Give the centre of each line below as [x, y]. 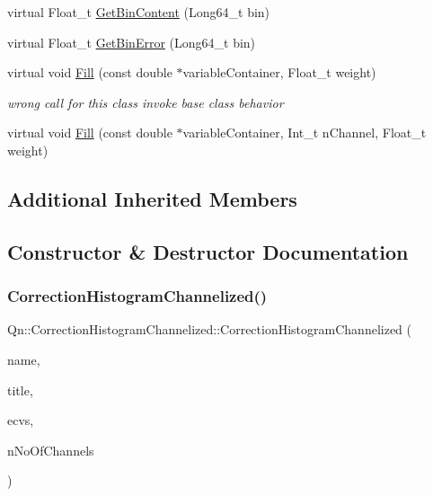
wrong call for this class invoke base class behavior [146, 102]
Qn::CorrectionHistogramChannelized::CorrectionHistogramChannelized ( [209, 329]
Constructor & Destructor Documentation [208, 251]
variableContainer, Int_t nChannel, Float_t [305, 133]
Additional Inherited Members [152, 198]
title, [20, 390]
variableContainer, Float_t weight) [279, 72]
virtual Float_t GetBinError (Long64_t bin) [132, 42]
